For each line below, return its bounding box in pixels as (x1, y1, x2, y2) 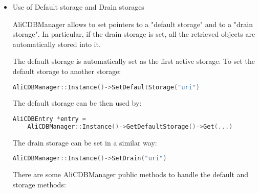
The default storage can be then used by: (12, 98, 142, 108)
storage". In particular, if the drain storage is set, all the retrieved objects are (12, 29, 255, 39)
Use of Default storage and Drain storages (12, 2, 144, 12)
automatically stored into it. (12, 38, 101, 49)
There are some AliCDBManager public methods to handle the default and (12, 169, 249, 180)
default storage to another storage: (12, 65, 121, 76)
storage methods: (12, 179, 66, 189)
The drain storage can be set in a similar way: (12, 137, 157, 148)
